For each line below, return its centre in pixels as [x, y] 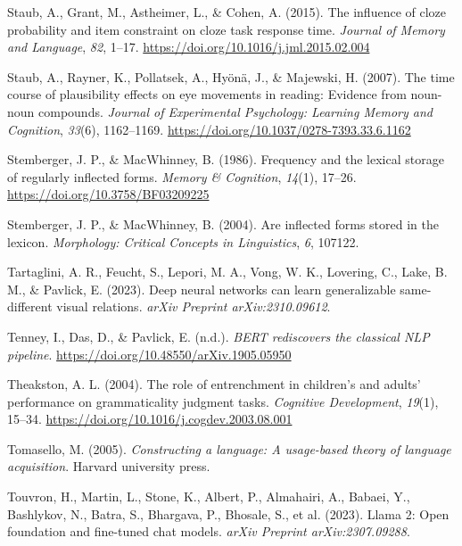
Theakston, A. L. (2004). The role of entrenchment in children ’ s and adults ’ [214, 384]
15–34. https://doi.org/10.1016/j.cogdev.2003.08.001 [150, 419]
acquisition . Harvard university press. [109, 466]
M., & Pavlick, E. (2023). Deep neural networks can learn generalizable [202, 289]
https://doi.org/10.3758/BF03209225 [108, 194]
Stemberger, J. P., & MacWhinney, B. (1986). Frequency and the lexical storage [226, 159]
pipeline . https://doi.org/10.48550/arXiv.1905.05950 [149, 354]
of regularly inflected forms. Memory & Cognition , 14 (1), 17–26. [182, 176]
